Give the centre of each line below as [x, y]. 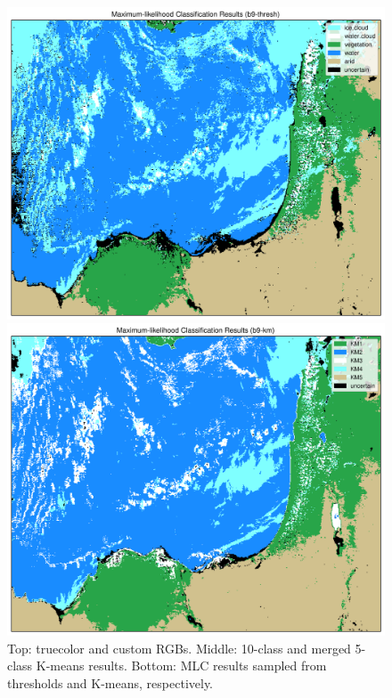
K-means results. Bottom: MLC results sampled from [181, 666]
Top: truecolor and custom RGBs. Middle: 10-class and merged [179, 648]
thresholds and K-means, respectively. [110, 682]
